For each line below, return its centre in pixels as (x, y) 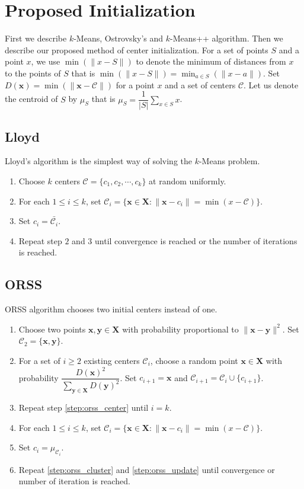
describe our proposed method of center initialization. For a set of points (137, 49)
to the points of (33, 73)
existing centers (112, 360)
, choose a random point (194, 360)
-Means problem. (229, 161)
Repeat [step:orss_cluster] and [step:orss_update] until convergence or (147, 469)
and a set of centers (200, 84)
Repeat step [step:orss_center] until (84, 408)
